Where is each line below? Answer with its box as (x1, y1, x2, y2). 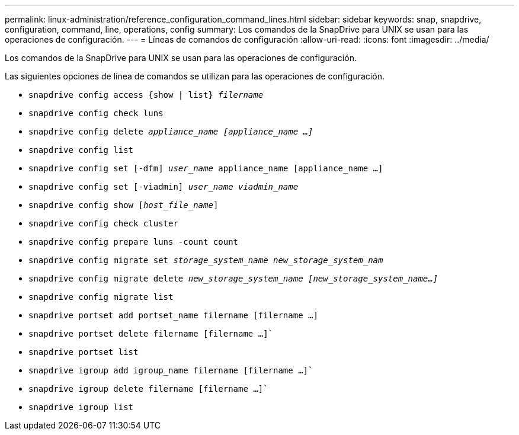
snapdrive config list (28, 145, 134, 155)
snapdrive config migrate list (28, 292, 174, 302)
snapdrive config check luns (28, 108, 164, 118)
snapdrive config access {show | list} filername (28, 90, 264, 100)
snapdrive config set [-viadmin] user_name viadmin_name (28, 182, 299, 191)
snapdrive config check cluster (28, 219, 178, 228)
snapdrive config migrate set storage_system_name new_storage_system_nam (28, 255, 383, 265)
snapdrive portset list (28, 347, 139, 357)
